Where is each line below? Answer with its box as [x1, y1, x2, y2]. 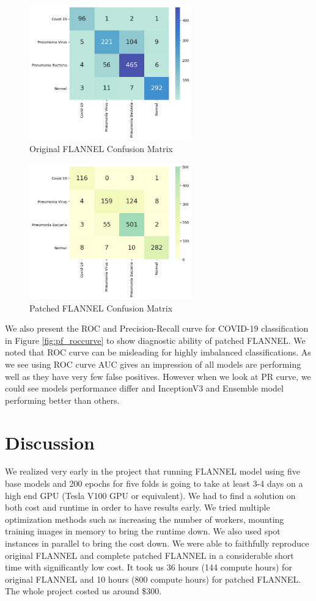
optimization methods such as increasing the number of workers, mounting [5, 512, 284, 525]
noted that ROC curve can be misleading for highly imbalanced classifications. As [5, 346, 311, 359]
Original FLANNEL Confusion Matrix [29, 142, 173, 155]
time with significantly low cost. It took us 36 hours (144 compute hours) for [5, 561, 292, 574]
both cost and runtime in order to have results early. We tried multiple [5, 501, 270, 514]
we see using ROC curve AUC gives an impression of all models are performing [5, 357, 301, 370]
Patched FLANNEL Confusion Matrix [29, 301, 173, 314]
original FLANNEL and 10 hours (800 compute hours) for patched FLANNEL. [5, 572, 301, 585]
